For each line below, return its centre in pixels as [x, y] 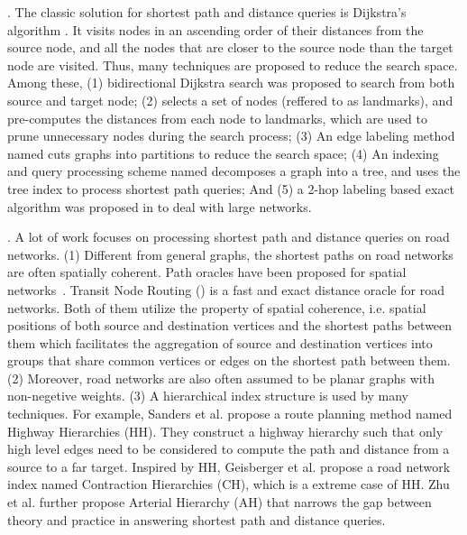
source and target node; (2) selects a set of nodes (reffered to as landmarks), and [230, 100]
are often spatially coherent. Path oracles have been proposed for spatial [207, 272]
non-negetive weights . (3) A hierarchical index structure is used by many [208, 396]
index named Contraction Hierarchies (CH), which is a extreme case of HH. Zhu [229, 484]
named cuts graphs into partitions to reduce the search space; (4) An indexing [223, 153]
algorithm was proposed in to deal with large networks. [160, 206]
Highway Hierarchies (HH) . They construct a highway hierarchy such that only [225, 431]
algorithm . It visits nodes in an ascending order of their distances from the [215, 29]
